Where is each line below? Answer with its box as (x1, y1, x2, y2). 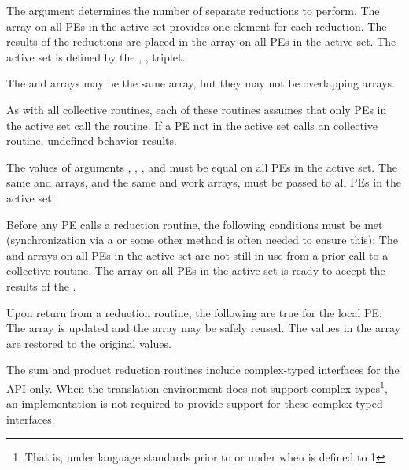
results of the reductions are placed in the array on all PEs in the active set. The (6, 33, 396, 50)
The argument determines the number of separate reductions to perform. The (6, 2, 380, 18)
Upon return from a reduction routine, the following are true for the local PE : (6, 304, 382, 320)
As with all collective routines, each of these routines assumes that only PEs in (6, 101, 387, 117)
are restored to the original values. (6, 335, 171, 351)
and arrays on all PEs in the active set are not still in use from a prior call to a (6, 246, 389, 263)
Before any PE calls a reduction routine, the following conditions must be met (6, 216, 383, 232)
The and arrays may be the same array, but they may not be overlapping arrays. (6, 75, 396, 91)
